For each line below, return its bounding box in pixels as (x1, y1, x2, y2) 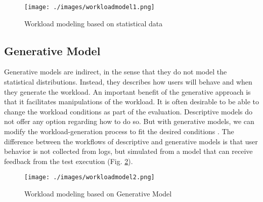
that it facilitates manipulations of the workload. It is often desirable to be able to (4, 96, 259, 107)
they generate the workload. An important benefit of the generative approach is (4, 86, 251, 97)
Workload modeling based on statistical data (24, 18, 163, 28)
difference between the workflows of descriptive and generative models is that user (4, 136, 258, 146)
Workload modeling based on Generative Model (24, 188, 172, 199)
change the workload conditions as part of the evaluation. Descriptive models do (4, 106, 253, 116)
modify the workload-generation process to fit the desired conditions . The (4, 126, 234, 137)
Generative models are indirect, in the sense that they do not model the (4, 66, 227, 77)
